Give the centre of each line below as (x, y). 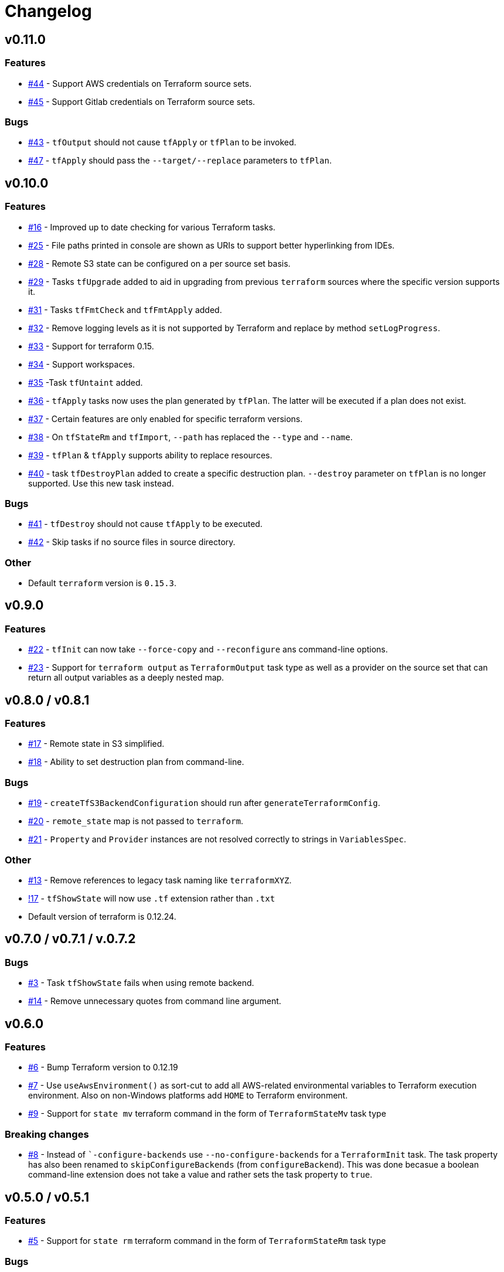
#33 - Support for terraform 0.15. (91, 346)
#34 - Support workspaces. (81, 364)
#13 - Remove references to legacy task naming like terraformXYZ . (160, 880)
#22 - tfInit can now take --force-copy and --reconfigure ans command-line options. (208, 649)
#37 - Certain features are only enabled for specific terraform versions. (166, 419)
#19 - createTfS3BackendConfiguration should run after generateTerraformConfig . (204, 803)
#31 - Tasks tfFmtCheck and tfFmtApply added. (125, 310)
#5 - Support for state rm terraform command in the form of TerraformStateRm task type (207, 1241)
